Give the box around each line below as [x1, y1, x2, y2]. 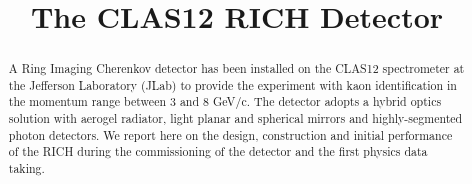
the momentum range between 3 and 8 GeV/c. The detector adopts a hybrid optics [8, 93, 442, 110]
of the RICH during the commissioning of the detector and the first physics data [8, 143, 428, 160]
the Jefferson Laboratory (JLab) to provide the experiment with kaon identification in [8, 76, 457, 93]
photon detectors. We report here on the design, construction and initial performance [8, 126, 453, 143]
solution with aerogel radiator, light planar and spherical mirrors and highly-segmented [8, 110, 463, 127]
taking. [8, 160, 45, 177]
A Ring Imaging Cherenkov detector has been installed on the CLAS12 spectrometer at [8, 60, 465, 77]
